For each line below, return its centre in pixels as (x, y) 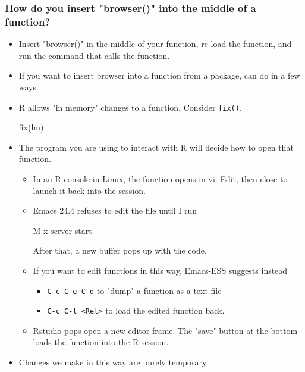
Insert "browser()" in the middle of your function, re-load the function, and (155, 44)
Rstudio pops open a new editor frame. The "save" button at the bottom (165, 330)
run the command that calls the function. (94, 55)
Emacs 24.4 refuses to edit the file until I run (115, 210)
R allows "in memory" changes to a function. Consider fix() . (130, 107)
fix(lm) (31, 127)
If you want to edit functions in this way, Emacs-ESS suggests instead (160, 270)
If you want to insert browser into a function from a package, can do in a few (159, 75)
